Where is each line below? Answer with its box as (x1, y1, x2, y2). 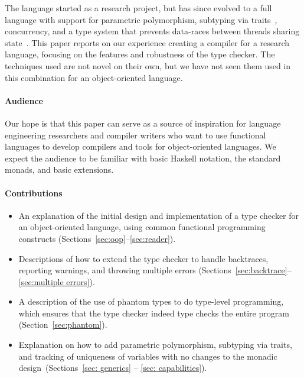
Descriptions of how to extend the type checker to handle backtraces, (18, 252, 269, 264)
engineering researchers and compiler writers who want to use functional (5, 128, 266, 141)
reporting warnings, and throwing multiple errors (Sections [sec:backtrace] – (18, 264, 292, 276)
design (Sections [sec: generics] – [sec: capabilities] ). (18, 361, 207, 374)
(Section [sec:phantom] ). (18, 318, 107, 331)
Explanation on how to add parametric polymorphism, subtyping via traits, (18, 338, 292, 351)
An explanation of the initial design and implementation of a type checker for (18, 209, 299, 221)
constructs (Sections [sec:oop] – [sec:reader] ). (18, 232, 176, 244)
